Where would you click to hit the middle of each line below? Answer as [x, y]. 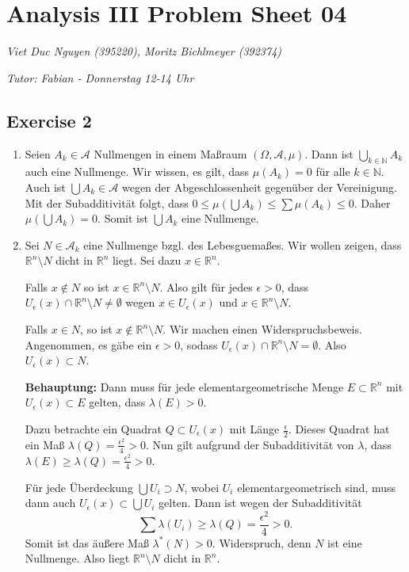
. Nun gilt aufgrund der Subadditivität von [250, 444]
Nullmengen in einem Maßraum [170, 153]
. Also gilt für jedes [206, 286]
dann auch [50, 503]
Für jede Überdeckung [79, 487]
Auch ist [45, 187]
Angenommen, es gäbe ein [88, 344]
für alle [333, 172]
